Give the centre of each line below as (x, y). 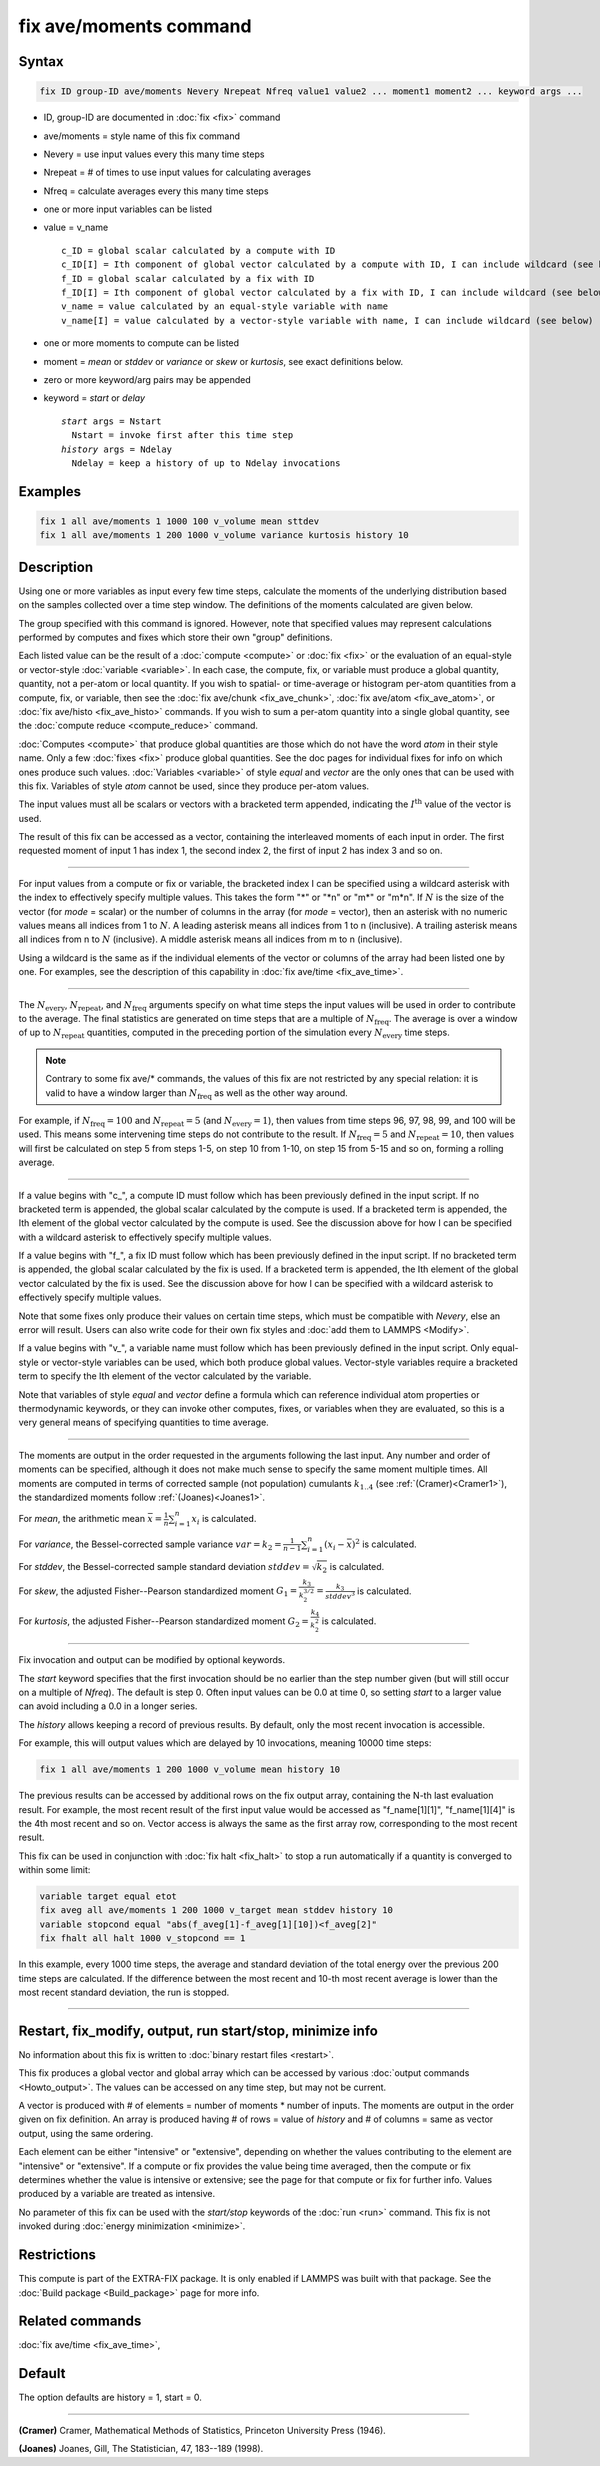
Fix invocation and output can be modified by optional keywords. (151, 1660)
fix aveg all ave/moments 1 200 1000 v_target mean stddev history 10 (216, 1910)
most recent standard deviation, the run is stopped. (124, 1992)
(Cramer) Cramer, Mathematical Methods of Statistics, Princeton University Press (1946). (202, 2430)
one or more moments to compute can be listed (141, 343)
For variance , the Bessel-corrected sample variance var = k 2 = (150, 1545)
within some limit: (54, 1870)
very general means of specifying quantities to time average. (143, 1422)
